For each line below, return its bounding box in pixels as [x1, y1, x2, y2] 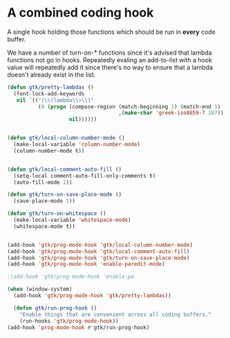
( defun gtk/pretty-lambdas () [7, 84, 95, 91]
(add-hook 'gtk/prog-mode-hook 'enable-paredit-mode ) [7, 261, 166, 267]
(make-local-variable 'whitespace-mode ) [13, 216, 131, 224]
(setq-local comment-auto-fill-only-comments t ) [13, 172, 156, 179]
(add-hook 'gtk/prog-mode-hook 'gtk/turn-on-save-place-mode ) [7, 254, 190, 261]
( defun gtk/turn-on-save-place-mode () [7, 191, 122, 198]
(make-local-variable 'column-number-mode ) [13, 141, 140, 148]
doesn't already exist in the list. [7, 71, 96, 79]
